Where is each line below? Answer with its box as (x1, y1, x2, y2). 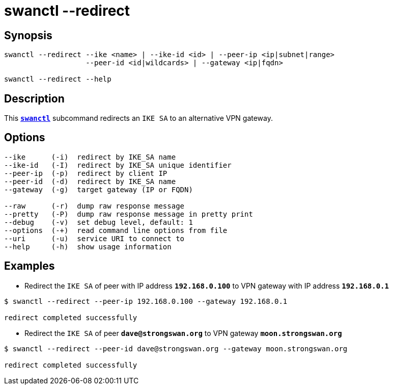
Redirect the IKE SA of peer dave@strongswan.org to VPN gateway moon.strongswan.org (24, 328, 342, 338)
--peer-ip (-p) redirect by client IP (4, 169, 167, 177)
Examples (4, 260, 55, 273)
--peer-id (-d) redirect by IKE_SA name (4, 177, 176, 186)
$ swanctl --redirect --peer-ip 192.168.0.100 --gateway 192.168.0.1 (4, 297, 288, 305)
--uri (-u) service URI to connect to (4, 234, 185, 243)
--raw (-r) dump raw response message (4, 201, 185, 210)
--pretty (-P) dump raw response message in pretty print (4, 210, 253, 218)
